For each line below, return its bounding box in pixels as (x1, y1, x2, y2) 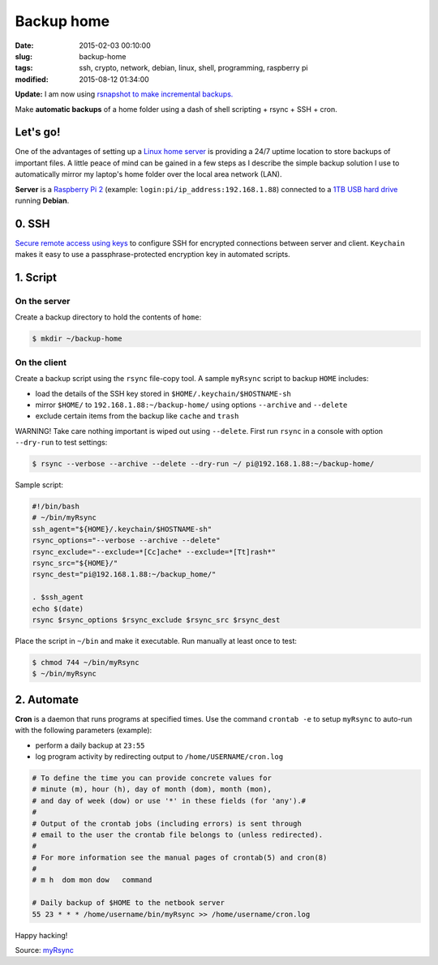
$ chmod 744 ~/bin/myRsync (32, 658, 140, 667)
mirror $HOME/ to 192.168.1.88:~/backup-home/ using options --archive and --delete (35, 400, 348, 410)
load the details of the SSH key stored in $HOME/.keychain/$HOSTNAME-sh (35, 388, 291, 398)
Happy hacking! (15, 930, 68, 940)
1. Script (15, 271, 57, 285)
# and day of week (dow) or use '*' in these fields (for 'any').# (32, 796, 307, 805)
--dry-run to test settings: (15, 438, 108, 448)
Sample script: (15, 480, 64, 490)
